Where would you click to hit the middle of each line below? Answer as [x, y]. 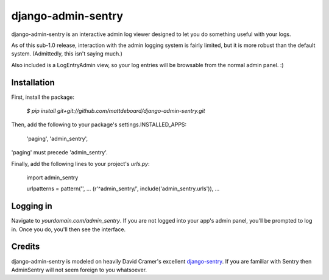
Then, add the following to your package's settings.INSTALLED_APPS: [99, 124]
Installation [33, 82]
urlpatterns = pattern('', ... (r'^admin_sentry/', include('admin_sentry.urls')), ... [123, 188]
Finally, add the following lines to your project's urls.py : [80, 163]
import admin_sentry [52, 178]
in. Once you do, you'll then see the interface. [69, 229]
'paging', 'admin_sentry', [57, 138]
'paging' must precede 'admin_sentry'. [59, 153]
